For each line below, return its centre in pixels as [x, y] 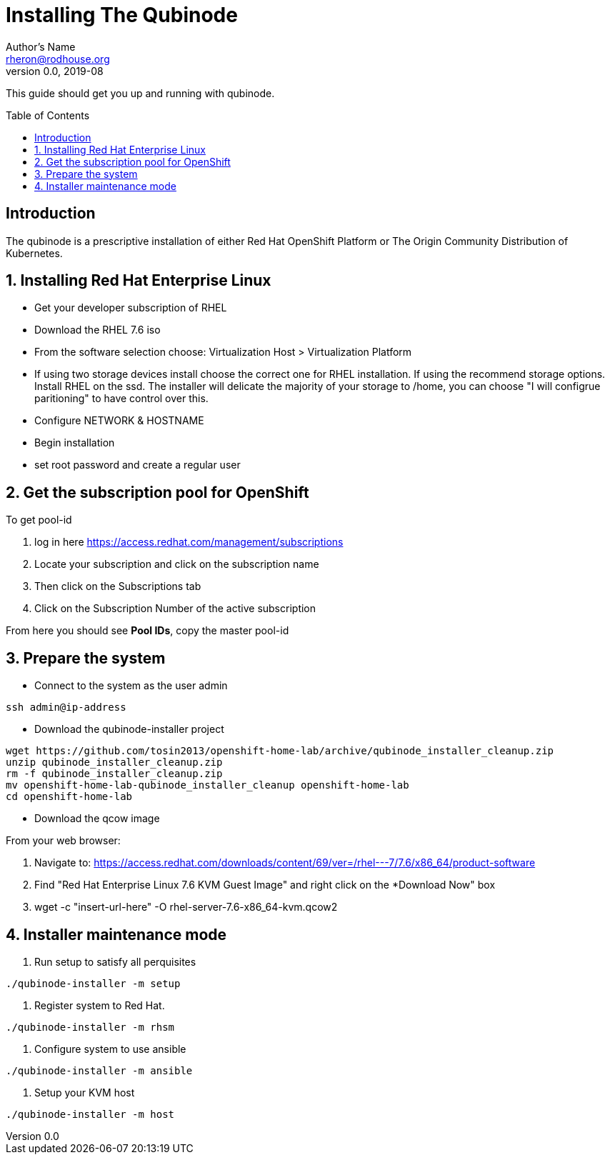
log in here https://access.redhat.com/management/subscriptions [189, 542]
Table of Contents [48, 115]
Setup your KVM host [85, 1092]
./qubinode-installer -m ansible [99, 1070]
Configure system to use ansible [110, 1049]
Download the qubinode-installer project [129, 729]
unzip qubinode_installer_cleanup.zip [114, 762]
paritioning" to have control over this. [121, 399]
